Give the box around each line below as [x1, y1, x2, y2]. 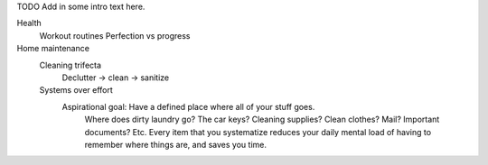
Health [16, 18, 42, 29]
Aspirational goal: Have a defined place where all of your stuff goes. [61, 101, 315, 112]
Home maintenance [16, 43, 90, 54]
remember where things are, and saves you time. [84, 139, 267, 150]
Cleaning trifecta [39, 60, 102, 70]
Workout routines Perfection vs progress [39, 30, 191, 41]
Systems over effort [39, 85, 113, 96]
